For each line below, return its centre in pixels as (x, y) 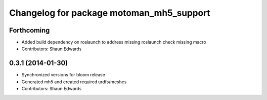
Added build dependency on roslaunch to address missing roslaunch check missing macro (114, 42)
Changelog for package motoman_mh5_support (110, 13)
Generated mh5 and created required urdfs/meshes (74, 82)
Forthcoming (29, 30)
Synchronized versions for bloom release (64, 75)
